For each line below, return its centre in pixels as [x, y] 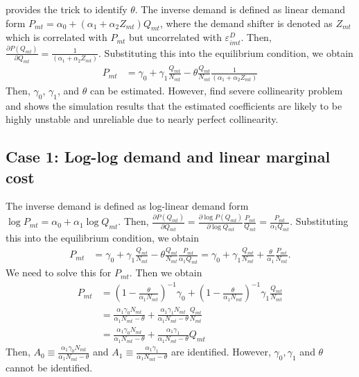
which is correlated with [56, 37]
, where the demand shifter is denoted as [246, 23]
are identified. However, [221, 352]
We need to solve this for [59, 273]
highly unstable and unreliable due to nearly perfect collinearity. [142, 119]
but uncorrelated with [175, 37]
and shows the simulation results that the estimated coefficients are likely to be [174, 105]
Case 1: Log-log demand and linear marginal [168, 157]
